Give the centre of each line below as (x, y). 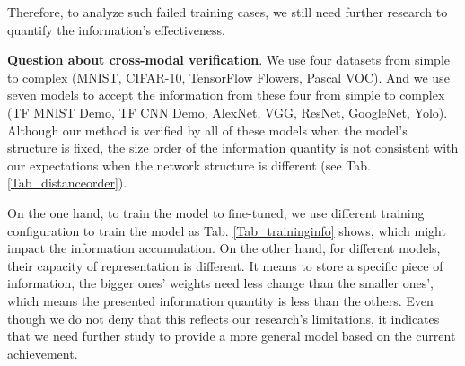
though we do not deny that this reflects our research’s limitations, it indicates (224, 318)
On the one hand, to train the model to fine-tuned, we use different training (216, 212)
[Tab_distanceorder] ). (67, 183)
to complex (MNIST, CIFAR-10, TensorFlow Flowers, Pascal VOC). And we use (228, 77)
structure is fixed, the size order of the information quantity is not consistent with (233, 148)
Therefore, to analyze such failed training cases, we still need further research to (228, 12)
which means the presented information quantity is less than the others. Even (220, 300)
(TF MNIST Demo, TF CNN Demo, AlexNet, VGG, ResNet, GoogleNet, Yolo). (228, 112)
